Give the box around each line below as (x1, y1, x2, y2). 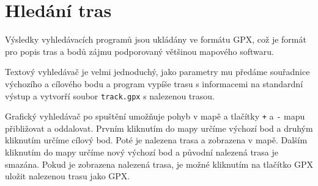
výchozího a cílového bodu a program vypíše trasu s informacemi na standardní (5, 77, 303, 90)
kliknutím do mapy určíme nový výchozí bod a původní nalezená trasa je (5, 146, 279, 158)
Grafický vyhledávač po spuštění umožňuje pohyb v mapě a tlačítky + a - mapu (5, 110, 305, 123)
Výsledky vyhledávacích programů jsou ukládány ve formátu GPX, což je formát (5, 33, 306, 46)
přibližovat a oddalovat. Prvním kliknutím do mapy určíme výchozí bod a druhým (5, 121, 313, 134)
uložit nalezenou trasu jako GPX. (5, 170, 130, 182)
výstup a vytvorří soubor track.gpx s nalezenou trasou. (5, 89, 215, 102)
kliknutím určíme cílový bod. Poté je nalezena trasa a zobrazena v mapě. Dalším (5, 134, 308, 146)
